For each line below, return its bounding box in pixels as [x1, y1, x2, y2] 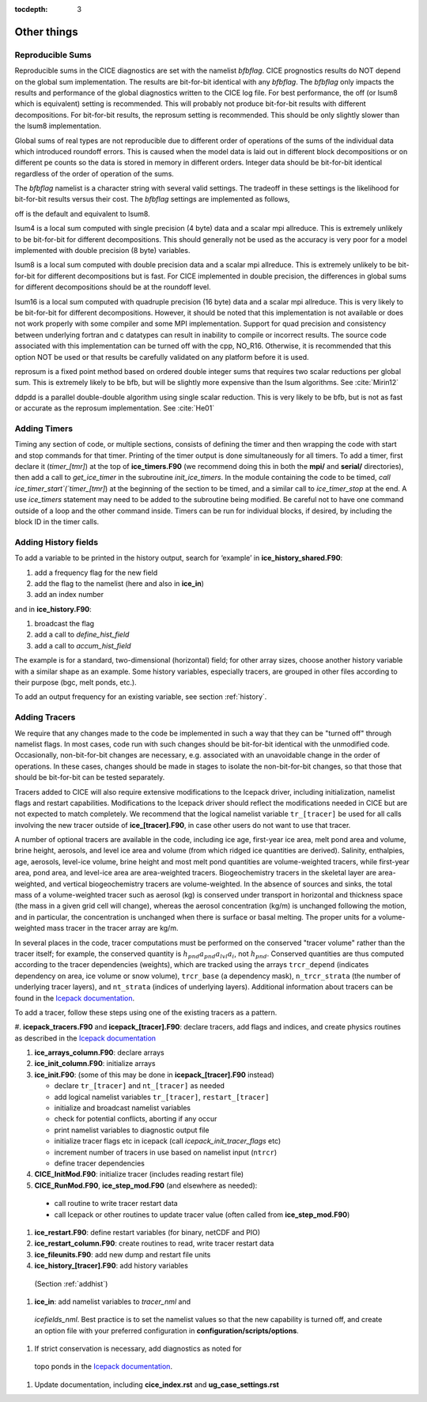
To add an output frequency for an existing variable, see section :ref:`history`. [14, 692, 267, 701]
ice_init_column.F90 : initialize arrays [34, 1059, 156, 1068]
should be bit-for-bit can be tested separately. [14, 773, 165, 782]
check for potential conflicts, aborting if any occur [54, 1114, 217, 1124]
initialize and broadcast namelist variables [54, 1103, 191, 1113]
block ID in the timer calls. [14, 516, 100, 526]
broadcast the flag [34, 619, 95, 629]
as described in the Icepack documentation [14, 1033, 157, 1043]
